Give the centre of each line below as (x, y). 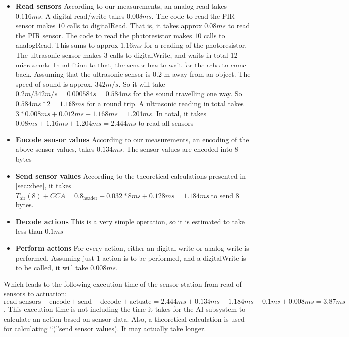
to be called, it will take (52, 267)
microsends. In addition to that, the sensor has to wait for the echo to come (131, 64)
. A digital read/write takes (83, 16)
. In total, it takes (179, 113)
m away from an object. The (207, 74)
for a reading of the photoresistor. (196, 45)
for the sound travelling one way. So (188, 94)
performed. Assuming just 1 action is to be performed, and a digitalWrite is (131, 257)
